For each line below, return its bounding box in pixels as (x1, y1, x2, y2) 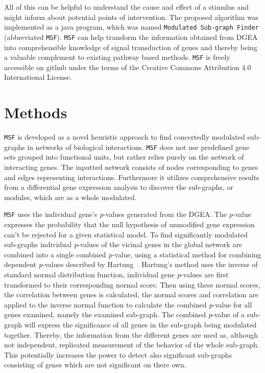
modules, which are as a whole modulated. (4, 191, 137, 202)
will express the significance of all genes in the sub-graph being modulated (24, 319, 257, 330)
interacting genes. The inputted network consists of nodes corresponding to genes (4, 161, 258, 172)
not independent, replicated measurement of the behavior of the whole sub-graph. (4, 339, 259, 350)
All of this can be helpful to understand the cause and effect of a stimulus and (4, 2, 249, 12)
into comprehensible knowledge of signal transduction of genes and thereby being (4, 41, 257, 52)
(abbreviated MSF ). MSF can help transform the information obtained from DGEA (4, 31, 258, 42)
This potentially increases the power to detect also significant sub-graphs (4, 349, 232, 360)
